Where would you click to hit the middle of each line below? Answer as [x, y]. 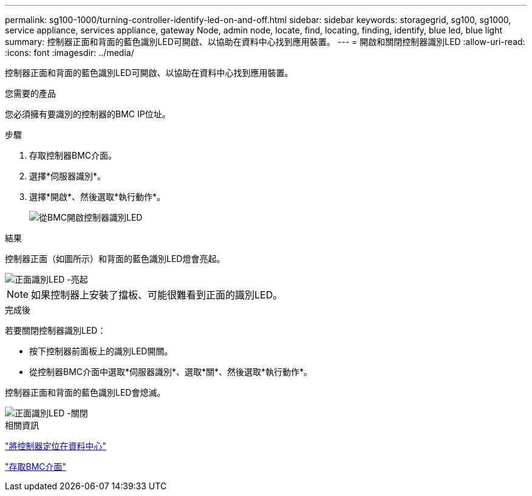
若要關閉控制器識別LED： [56, 330]
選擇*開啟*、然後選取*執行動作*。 [97, 197]
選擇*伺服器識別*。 [68, 176]
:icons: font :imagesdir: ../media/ [70, 53]
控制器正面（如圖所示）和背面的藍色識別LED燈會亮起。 [115, 259]
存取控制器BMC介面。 [73, 155]
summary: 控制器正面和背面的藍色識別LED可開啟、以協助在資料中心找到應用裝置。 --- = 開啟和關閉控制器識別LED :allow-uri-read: [265, 42]
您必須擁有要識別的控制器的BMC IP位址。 [88, 114]
